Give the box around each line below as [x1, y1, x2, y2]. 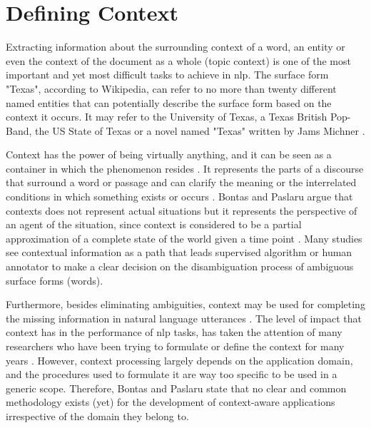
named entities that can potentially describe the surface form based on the [6, 95, 332, 110]
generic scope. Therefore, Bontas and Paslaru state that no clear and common [6, 380, 347, 395]
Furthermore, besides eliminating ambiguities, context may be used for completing [6, 297, 365, 312]
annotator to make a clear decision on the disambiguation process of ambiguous [6, 259, 354, 274]
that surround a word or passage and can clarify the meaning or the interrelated [6, 175, 357, 190]
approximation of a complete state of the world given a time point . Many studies [6, 230, 362, 245]
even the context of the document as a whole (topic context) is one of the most [6, 53, 351, 68]
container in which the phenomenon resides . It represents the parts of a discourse [6, 160, 364, 175]
